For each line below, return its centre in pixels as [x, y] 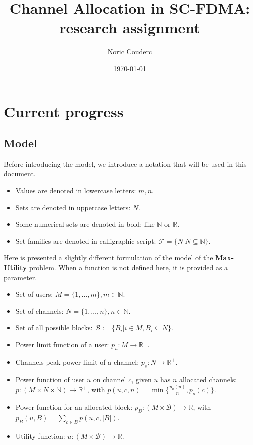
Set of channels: [40, 311]
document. [20, 174]
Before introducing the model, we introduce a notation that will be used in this [125, 164]
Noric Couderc [130, 52]
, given [142, 379]
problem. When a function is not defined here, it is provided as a [129, 268]
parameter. [21, 277]
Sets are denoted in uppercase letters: [73, 207]
